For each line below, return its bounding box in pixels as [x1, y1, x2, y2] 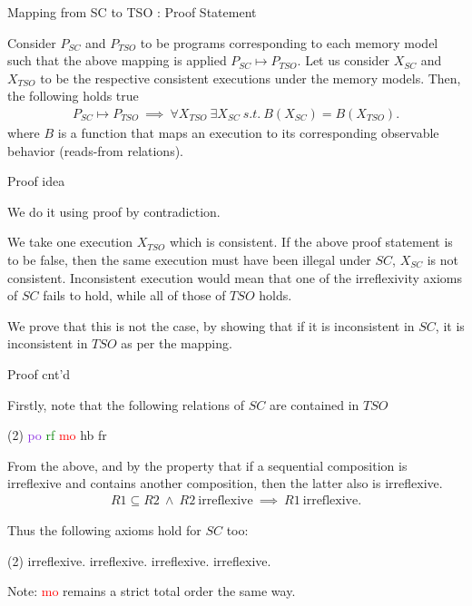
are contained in [269, 395, 359, 414]
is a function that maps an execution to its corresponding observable [57, 123, 439, 142]
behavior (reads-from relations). [7, 141, 183, 160]
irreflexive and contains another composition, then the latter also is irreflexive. [7, 474, 443, 493]
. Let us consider [297, 51, 390, 70]
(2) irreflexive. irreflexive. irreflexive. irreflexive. [7, 551, 271, 570]
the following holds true [7, 86, 139, 105]
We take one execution [7, 232, 133, 251]
